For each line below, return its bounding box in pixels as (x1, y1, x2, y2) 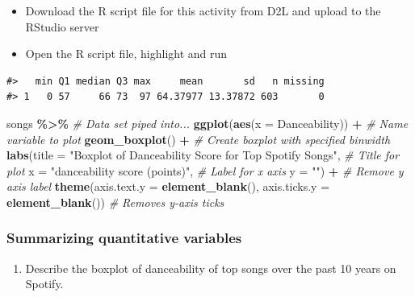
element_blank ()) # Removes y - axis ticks (6, 193, 224, 210)
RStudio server (25, 18, 99, 35)
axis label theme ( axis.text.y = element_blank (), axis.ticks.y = (6, 178, 330, 195)
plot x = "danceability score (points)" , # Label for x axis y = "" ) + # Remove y (6, 162, 404, 179)
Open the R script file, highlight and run (25, 45, 228, 62)
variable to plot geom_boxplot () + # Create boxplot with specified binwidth (6, 130, 391, 147)
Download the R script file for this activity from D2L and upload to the (25, 2, 381, 19)
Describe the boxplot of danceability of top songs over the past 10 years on (25, 259, 396, 276)
